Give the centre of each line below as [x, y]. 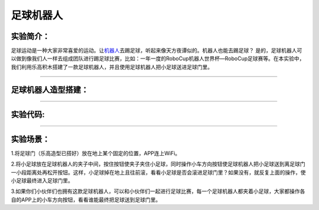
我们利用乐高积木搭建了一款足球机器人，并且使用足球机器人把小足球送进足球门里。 [112, 67]
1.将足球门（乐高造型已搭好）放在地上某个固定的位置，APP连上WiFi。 [96, 153]
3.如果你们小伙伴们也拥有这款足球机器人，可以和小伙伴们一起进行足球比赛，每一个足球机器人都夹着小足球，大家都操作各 [158, 191]
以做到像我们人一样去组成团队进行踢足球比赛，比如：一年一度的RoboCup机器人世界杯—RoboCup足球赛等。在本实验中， [158, 58]
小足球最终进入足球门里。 [42, 181]
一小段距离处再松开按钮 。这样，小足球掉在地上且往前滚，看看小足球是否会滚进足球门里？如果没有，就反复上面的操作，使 [158, 172]
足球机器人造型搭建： [50, 89]
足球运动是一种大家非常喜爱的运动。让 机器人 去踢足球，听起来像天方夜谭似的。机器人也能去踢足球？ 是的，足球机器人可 [157, 51]
